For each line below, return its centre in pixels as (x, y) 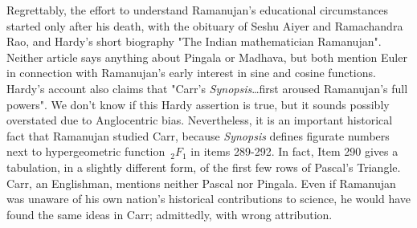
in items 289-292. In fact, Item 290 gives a (294, 151)
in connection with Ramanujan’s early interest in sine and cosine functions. (191, 73)
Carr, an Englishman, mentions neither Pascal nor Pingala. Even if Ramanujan (201, 183)
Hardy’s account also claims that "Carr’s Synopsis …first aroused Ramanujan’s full (207, 88)
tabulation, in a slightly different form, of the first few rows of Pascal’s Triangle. (204, 167)
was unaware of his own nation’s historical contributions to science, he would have (209, 199)
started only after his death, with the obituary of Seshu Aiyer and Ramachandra (205, 25)
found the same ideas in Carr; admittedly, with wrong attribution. (170, 214)
